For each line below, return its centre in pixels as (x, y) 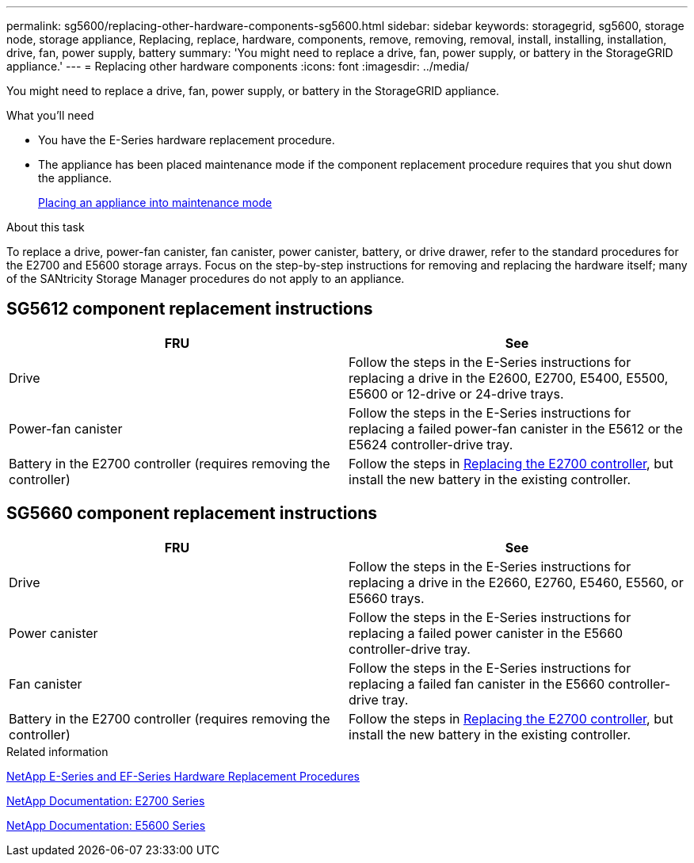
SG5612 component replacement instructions (190, 309)
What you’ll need (50, 115)
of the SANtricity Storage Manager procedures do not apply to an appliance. (206, 279)
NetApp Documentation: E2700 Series (106, 800)
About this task (46, 227)
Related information (57, 751)
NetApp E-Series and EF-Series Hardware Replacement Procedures (183, 776)
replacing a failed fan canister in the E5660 (477, 684)
